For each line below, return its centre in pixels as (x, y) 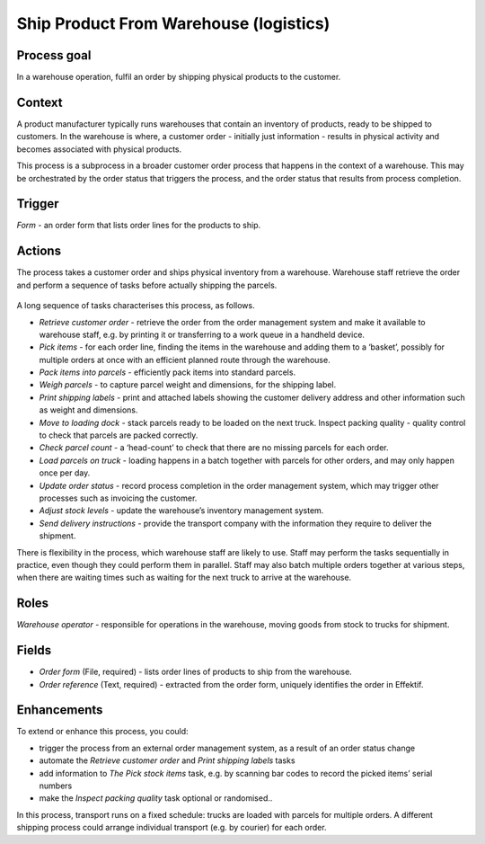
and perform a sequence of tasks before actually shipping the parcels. (147, 285)
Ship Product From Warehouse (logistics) (173, 23)
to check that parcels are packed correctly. (119, 435)
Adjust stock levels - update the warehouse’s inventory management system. (181, 511)
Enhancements (60, 710)
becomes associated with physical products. (99, 149)
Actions (39, 251)
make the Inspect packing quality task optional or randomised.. (156, 798)
